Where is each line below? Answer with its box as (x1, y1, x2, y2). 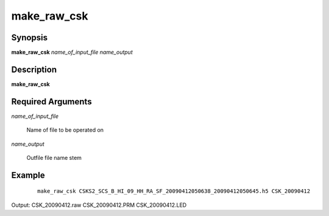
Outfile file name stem (26, 154, 82, 162)
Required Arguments (11, 96, 92, 107)
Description (11, 64, 57, 74)
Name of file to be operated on (26, 126, 104, 134)
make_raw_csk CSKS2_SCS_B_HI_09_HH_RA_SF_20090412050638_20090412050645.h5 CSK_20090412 (37, 188, 311, 195)
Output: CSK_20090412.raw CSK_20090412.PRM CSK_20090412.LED (11, 201, 187, 209)
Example (11, 170, 45, 180)
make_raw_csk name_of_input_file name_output (11, 49, 133, 56)
